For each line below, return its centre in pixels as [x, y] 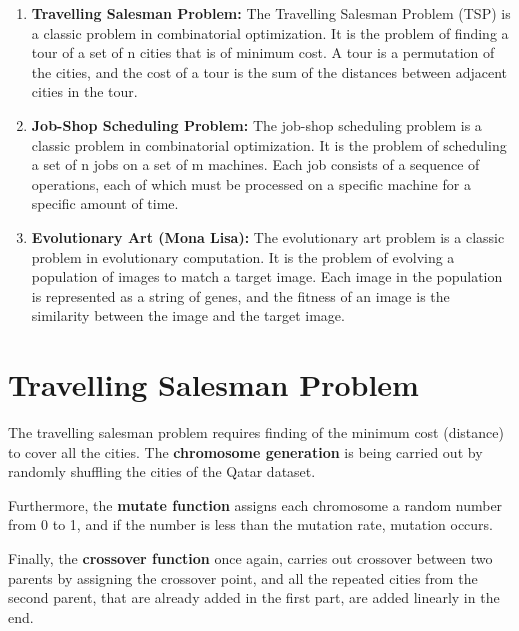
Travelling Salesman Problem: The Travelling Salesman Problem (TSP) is [271, 13]
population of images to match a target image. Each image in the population [267, 276]
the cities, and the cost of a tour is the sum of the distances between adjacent [269, 71]
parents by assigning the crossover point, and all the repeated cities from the [243, 577]
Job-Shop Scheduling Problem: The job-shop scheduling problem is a [256, 124]
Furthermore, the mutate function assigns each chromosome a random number [255, 504]
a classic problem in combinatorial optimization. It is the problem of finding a [270, 32]
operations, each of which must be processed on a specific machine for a [251, 183]
